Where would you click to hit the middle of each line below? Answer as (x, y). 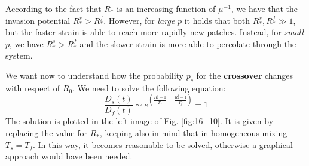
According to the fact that (53, 8)
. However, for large (139, 20)
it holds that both (217, 20)
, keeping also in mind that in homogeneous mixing (193, 133)
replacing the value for (46, 133)
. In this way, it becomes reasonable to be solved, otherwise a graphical (163, 144)
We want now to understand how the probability (95, 75)
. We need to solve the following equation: (149, 87)
